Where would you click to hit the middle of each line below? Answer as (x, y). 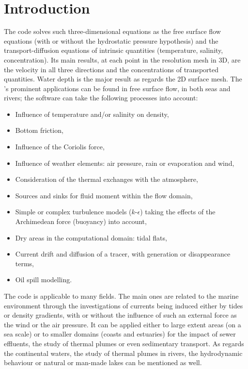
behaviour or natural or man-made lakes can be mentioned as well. (103, 362)
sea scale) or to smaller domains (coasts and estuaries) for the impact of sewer (120, 334)
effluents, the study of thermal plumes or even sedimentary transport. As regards (124, 343)
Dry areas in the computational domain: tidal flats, (91, 237)
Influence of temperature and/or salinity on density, (92, 114)
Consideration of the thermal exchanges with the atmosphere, (107, 179)
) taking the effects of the (178, 212)
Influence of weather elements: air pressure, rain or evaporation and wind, (125, 163)
